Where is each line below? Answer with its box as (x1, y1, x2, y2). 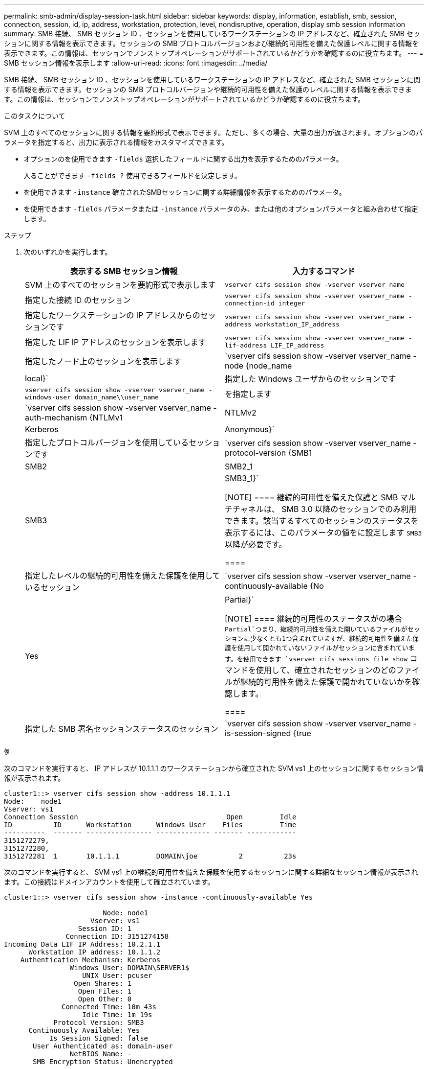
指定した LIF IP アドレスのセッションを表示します (25, 337, 206, 347)
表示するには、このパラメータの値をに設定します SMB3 (225, 528, 422, 537)
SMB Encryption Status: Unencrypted (33, 1058, 173, 1066)
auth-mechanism (25, 413, 87, 422)
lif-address (225, 342, 267, 349)
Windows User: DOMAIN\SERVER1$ (69, 964, 190, 972)
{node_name (245, 361, 292, 371)
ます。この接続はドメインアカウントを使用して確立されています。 (4, 878, 214, 886)
